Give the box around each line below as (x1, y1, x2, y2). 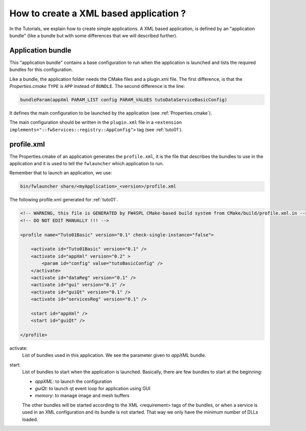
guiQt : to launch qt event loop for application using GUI (35, 385, 150, 391)
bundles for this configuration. (9, 66, 73, 73)
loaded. (22, 416, 38, 422)
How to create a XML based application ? (9, 8, 186, 19)
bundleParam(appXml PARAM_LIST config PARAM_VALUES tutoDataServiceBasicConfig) (20, 97, 227, 102)
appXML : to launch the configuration (35, 378, 112, 384)
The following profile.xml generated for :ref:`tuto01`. (9, 197, 118, 203)
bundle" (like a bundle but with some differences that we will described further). (9, 32, 178, 38)
